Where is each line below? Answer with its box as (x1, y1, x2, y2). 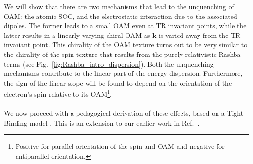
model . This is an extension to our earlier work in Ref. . (29, 117, 199, 128)
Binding (4, 117, 28, 128)
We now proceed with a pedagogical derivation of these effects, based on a (4, 108, 225, 118)
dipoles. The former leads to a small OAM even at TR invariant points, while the (4, 20, 247, 31)
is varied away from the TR (159, 30, 241, 40)
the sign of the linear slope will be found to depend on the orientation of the (4, 77, 232, 88)
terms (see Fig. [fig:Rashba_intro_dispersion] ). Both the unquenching (4, 58, 214, 69)
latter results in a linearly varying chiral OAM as (4, 30, 150, 40)
